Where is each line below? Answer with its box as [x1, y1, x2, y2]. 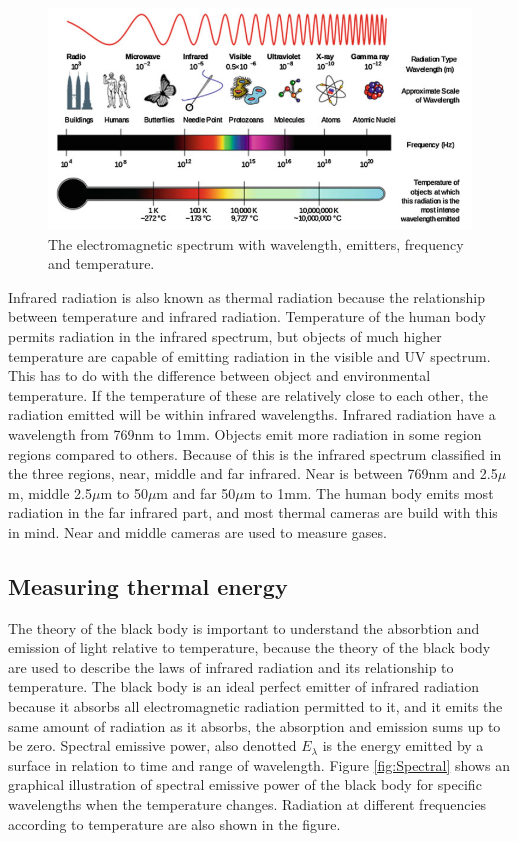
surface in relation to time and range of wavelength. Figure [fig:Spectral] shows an [8, 754, 510, 775]
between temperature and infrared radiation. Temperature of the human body [8, 306, 486, 327]
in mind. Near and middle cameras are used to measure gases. [8, 521, 387, 542]
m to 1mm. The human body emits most [243, 482, 494, 503]
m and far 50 [156, 482, 236, 503]
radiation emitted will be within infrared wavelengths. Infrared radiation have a [8, 404, 496, 425]
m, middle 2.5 [8, 482, 92, 503]
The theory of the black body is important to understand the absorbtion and [8, 617, 480, 638]
